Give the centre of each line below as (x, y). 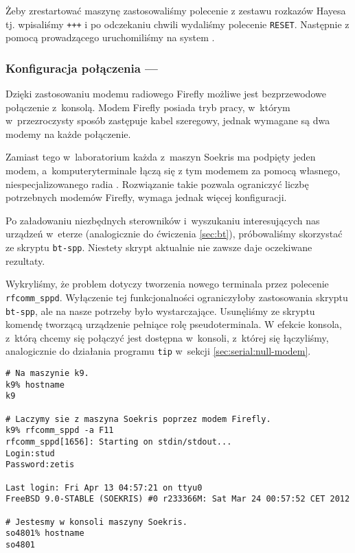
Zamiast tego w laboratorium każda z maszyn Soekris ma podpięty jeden (161, 157)
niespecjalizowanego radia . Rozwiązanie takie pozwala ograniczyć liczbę (157, 184)
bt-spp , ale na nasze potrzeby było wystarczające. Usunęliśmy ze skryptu (160, 310)
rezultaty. (25, 260)
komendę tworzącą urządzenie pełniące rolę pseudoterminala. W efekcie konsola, (174, 324)
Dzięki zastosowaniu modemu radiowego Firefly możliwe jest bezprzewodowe (166, 94)
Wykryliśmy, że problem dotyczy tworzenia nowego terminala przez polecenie (167, 284)
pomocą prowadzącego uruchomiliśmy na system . (110, 37)
